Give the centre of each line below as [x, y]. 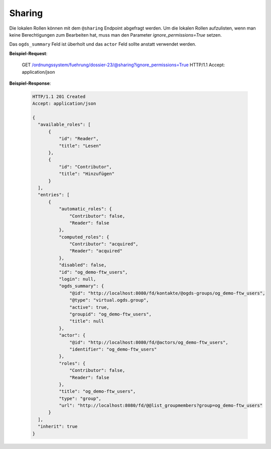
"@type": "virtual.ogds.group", [109, 300]
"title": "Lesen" [80, 146]
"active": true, [90, 307]
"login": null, [77, 279]
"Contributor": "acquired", [104, 244]
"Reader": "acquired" [96, 251]
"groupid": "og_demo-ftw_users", [110, 314]
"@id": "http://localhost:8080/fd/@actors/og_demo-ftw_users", [149, 342]
